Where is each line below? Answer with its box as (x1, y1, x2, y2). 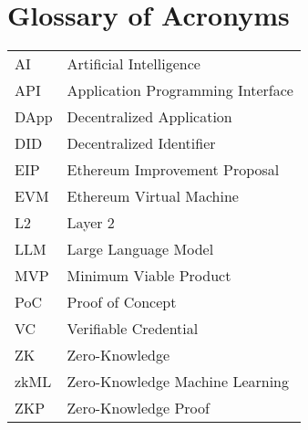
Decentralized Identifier (67, 132, 216, 154)
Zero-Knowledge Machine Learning (67, 371, 290, 393)
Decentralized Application (67, 106, 232, 128)
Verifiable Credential (67, 318, 199, 340)
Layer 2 (67, 212, 115, 234)
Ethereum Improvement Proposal (67, 159, 280, 181)
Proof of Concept (67, 291, 177, 313)
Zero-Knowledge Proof (67, 397, 210, 419)
